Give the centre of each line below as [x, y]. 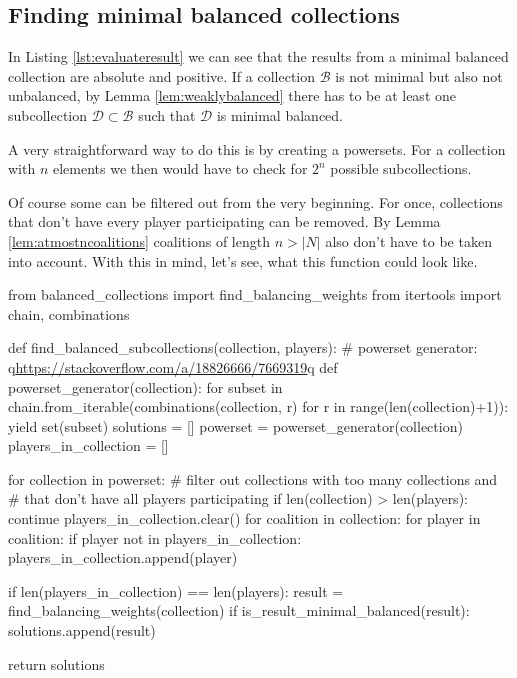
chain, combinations [69, 313]
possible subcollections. [401, 168]
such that [167, 114]
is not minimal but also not [419, 75]
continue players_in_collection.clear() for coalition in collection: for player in [244, 518]
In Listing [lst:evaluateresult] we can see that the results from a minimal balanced [258, 56]
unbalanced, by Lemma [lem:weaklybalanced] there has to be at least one [232, 95]
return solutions [56, 663]
